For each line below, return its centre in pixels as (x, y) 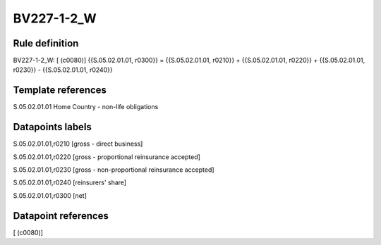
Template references (60, 90)
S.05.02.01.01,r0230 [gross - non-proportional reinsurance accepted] (114, 170)
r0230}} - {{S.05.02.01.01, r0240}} (63, 70)
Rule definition (46, 43)
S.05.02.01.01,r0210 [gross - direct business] (78, 144)
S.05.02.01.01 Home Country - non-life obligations (86, 107)
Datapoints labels (52, 127)
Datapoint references (61, 216)
